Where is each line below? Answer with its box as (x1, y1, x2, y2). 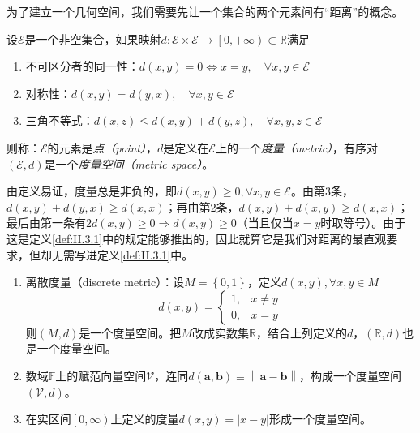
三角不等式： (25, 112, 94, 129)
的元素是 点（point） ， (47, 139, 158, 156)
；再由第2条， (165, 198, 239, 215)
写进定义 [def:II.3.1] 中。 (74, 246, 194, 263)
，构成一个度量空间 (299, 367, 402, 384)
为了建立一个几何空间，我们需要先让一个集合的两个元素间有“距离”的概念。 (6, 3, 404, 19)
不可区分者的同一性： (25, 58, 139, 75)
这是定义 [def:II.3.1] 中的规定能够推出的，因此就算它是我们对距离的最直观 (6, 229, 387, 247)
